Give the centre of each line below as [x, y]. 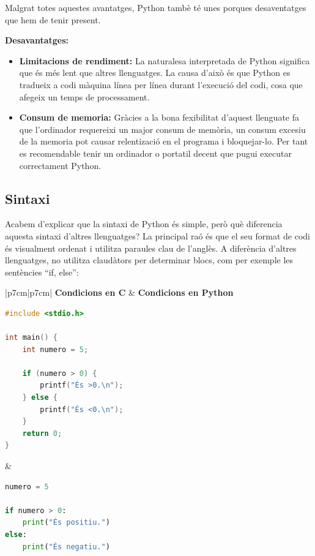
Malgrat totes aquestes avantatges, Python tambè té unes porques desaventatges [156, 7]
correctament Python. [60, 165]
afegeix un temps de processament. [84, 96]
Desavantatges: [37, 40]
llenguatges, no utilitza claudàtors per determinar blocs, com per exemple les [149, 260]
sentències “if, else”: [42, 272]
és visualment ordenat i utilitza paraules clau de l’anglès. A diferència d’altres [151, 248]
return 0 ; [42, 433]
